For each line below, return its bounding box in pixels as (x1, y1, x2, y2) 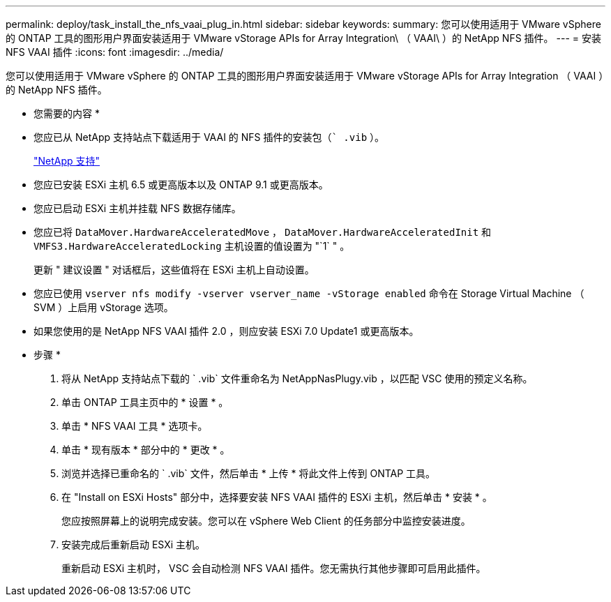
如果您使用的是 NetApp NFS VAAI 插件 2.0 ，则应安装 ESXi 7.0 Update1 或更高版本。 (33, 325, 419, 337)
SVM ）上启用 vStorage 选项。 (33, 301, 174, 313)
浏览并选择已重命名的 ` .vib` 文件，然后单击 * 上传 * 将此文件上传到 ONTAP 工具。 (61, 467, 436, 479)
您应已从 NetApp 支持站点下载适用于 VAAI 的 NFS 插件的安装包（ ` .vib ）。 (33, 131, 385, 143)
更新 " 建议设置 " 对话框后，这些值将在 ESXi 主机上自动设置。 (33, 264, 315, 276)
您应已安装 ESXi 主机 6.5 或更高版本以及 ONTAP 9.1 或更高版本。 (33, 179, 329, 190)
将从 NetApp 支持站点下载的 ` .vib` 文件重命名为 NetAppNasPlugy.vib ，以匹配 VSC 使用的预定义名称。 (61, 373, 533, 384)
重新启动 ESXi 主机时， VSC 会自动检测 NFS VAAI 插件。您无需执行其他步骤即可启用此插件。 (61, 562, 486, 574)
